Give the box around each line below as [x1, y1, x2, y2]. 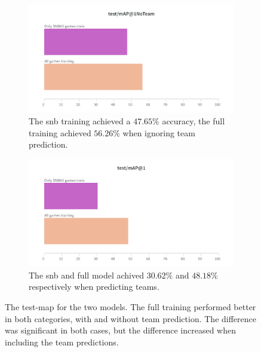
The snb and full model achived [29, 268, 144, 281]
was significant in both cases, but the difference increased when [5, 324, 236, 336]
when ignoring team [122, 126, 195, 139]
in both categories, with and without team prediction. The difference [5, 312, 256, 325]
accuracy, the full [162, 114, 225, 127]
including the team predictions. [5, 335, 119, 348]
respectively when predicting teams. [29, 280, 159, 293]
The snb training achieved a [29, 114, 131, 127]
